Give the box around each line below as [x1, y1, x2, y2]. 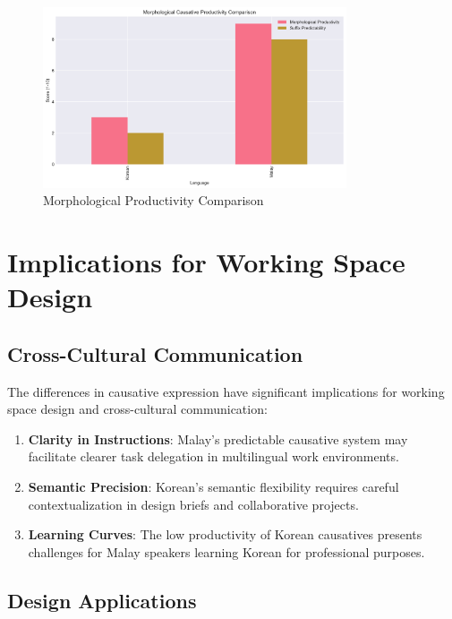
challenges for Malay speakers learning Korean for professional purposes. [28, 542, 425, 561]
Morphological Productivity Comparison [43, 191, 264, 210]
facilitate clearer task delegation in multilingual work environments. [28, 447, 399, 466]
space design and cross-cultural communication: [7, 400, 268, 418]
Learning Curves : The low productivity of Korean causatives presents [28, 525, 422, 544]
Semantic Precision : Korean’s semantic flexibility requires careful [28, 477, 399, 496]
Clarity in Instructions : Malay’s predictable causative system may [28, 429, 408, 448]
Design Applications [7, 586, 197, 614]
